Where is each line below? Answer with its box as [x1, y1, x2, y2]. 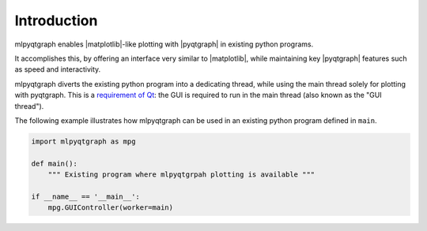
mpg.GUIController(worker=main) [47, 203, 174, 212]
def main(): [31, 158, 78, 168]
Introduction [14, 12, 98, 29]
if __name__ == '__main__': [31, 192, 140, 201]
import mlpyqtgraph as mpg [31, 136, 136, 146]
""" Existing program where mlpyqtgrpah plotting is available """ [47, 170, 316, 179]
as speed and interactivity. [14, 65, 101, 74]
